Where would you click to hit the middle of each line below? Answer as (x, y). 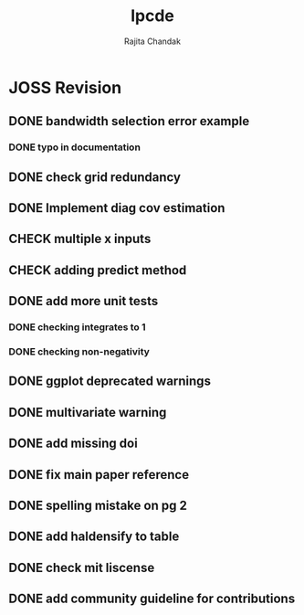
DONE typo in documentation (74, 147)
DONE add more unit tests (84, 301)
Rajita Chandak (152, 41)
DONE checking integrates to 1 (78, 327)
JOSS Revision (65, 87)
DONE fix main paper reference (99, 475)
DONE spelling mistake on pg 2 (98, 505)
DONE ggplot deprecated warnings (110, 382)
